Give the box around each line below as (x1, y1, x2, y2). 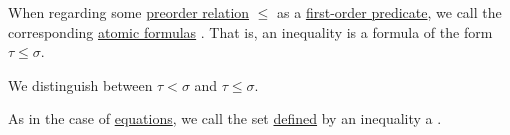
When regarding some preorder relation (8, 2, 250, 22)
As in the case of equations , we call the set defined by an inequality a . (8, 108, 442, 129)
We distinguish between (8, 74, 153, 95)
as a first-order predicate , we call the (277, 2, 502, 22)
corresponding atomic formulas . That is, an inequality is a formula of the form (8, 21, 493, 42)
